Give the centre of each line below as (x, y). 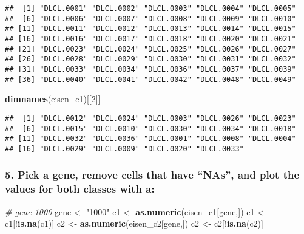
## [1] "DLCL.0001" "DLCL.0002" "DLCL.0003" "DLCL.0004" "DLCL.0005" (150, 9)
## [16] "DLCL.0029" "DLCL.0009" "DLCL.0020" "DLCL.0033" (124, 149)
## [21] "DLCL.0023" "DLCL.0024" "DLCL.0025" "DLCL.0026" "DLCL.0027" (150, 49)
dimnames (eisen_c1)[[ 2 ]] (53, 99)
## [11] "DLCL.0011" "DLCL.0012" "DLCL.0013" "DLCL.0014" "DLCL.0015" (150, 29)
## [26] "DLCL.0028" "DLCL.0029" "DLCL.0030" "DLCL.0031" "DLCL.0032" (150, 59)
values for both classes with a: (80, 189)
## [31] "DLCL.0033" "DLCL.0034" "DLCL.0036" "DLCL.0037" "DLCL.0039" (150, 69)
